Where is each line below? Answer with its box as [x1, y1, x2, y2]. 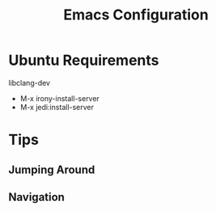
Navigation [8, 190, 65, 204]
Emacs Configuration [63, 6, 209, 24]
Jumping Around [8, 163, 95, 176]
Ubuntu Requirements [8, 51, 159, 70]
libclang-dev [8, 78, 51, 87]
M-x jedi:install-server [19, 102, 95, 112]
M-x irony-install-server [19, 93, 100, 103]
